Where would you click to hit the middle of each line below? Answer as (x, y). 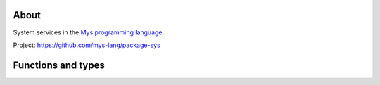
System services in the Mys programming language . (89, 32)
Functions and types (59, 65)
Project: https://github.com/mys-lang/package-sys (87, 45)
